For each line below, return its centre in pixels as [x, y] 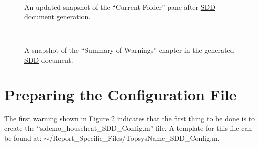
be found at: [23, 138]
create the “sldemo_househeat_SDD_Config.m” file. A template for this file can [128, 128]
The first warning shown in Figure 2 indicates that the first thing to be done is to [130, 118]
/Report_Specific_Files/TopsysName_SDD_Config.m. [135, 138]
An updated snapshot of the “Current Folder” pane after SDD [120, 6]
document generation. [57, 16]
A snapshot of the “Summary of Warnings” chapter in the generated [129, 50]
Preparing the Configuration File [120, 94]
